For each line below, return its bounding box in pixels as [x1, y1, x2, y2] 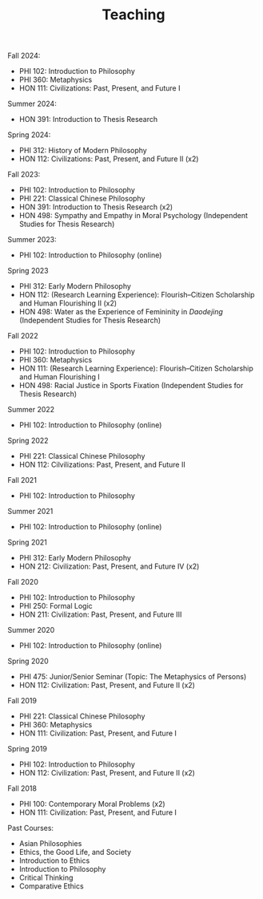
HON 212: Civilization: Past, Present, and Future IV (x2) [18, 561, 200, 571]
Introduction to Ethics [18, 856, 90, 865]
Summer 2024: [7, 99, 57, 109]
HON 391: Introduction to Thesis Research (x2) [18, 202, 173, 212]
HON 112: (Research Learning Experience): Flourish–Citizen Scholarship [18, 290, 255, 300]
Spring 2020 [7, 656, 49, 666]
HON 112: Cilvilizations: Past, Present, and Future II [18, 460, 185, 470]
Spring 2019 [7, 744, 47, 754]
